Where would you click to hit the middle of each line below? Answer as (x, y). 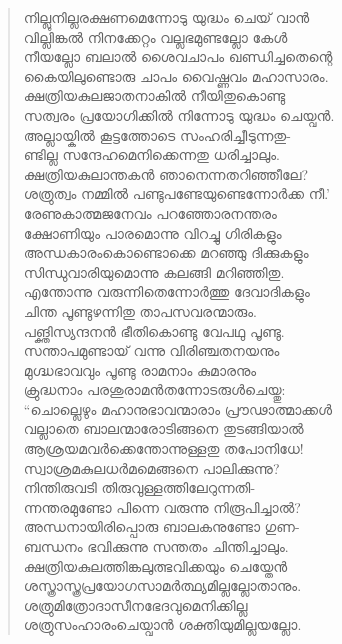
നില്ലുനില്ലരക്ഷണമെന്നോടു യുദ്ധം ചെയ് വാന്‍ (166, 17)
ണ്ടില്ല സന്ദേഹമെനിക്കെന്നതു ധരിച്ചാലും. (151, 154)
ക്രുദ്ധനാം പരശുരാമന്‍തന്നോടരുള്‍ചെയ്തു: (154, 389)
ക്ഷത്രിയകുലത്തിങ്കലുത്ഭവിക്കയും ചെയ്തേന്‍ (155, 565)
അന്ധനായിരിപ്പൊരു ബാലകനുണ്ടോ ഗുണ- (161, 526)
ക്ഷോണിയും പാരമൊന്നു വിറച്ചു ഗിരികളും (152, 232)
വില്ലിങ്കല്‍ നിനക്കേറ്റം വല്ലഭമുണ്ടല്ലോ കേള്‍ (155, 36)
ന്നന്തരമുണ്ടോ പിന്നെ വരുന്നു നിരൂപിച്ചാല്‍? (162, 506)
